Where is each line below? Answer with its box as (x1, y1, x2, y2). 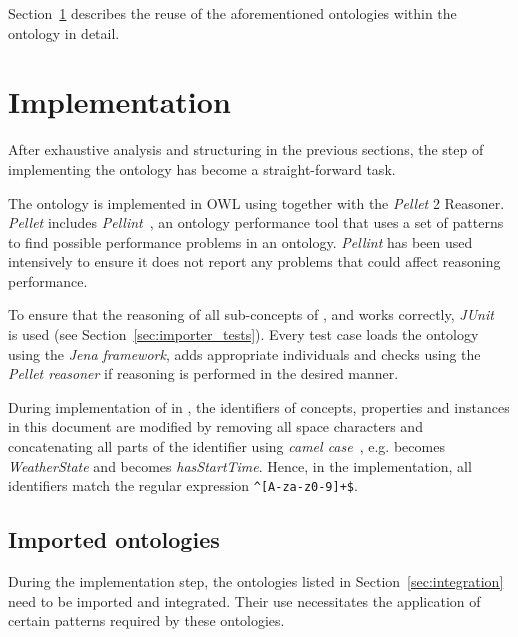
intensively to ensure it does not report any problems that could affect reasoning (8, 251, 501, 272)
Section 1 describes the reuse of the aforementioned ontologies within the (8, 3, 457, 23)
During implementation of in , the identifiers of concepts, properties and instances (8, 396, 510, 417)
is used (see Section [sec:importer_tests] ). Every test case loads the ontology (8, 324, 479, 345)
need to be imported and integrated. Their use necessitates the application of (8, 590, 481, 611)
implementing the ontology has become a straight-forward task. (8, 158, 396, 179)
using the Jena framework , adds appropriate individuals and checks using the (8, 343, 481, 364)
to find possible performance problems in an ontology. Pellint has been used (8, 231, 473, 252)
